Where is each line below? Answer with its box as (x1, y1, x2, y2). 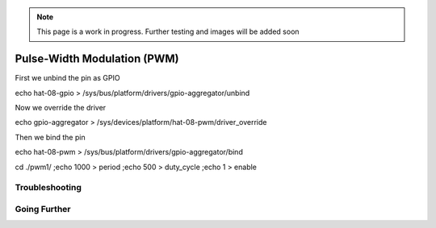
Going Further (15, 203, 71, 214)
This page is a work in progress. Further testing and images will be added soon (36, 27, 300, 36)
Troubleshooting (15, 182, 82, 193)
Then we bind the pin (15, 132, 86, 142)
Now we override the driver (15, 103, 107, 113)
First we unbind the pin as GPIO (15, 73, 120, 83)
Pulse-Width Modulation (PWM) (15, 52, 179, 66)
